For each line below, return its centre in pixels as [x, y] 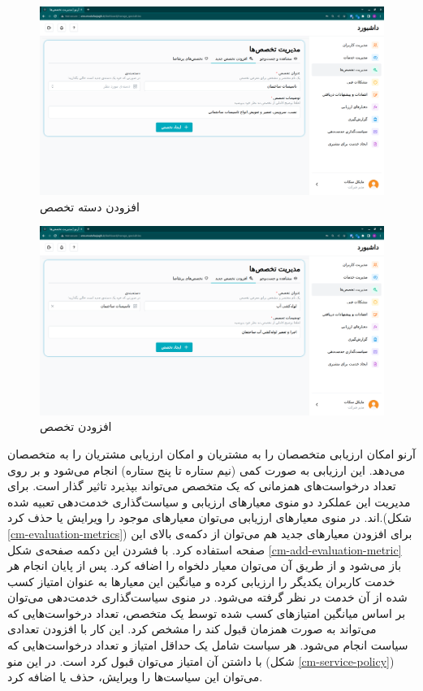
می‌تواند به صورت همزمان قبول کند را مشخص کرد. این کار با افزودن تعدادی [192, 629]
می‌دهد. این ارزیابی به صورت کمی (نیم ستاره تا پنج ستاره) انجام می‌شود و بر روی [206, 469]
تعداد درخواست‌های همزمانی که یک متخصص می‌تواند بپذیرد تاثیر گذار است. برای [202, 486]
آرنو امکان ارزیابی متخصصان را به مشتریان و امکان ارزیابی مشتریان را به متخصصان [211, 453]
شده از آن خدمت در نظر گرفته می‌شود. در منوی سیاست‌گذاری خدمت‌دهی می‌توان [207, 597]
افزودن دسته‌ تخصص [90, 206]
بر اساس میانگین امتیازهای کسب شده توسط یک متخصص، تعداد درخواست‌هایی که [207, 613]
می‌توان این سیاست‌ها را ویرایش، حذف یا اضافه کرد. [135, 677]
